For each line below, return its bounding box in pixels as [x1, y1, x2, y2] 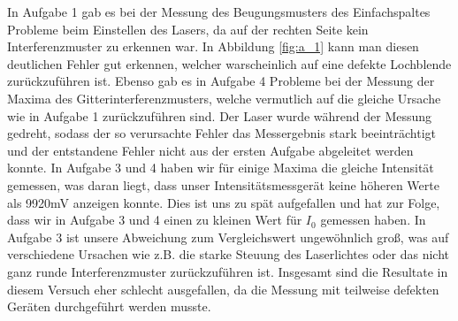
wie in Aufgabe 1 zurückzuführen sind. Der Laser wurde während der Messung [7, 106, 432, 125]
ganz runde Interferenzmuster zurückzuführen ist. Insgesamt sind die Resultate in [7, 262, 448, 280]
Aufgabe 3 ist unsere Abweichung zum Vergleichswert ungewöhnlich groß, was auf [7, 227, 449, 246]
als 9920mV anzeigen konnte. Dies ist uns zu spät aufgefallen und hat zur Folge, [7, 193, 440, 211]
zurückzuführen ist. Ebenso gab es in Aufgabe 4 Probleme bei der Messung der [7, 72, 435, 90]
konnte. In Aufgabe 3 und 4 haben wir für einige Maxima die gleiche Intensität [7, 158, 434, 177]
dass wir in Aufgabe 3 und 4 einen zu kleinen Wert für [7, 210, 302, 229]
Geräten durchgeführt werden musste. [7, 297, 211, 316]
